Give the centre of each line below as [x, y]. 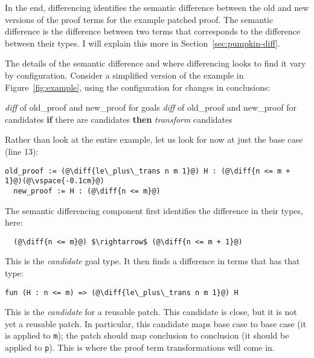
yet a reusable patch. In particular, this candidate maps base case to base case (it [156, 323]
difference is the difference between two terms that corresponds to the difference [153, 31]
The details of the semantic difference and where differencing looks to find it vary [155, 63]
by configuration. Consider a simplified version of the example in [124, 75]
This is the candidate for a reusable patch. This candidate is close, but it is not [151, 312]
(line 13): [22, 151]
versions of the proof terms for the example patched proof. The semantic [139, 19]
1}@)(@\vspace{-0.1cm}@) [55, 181]
